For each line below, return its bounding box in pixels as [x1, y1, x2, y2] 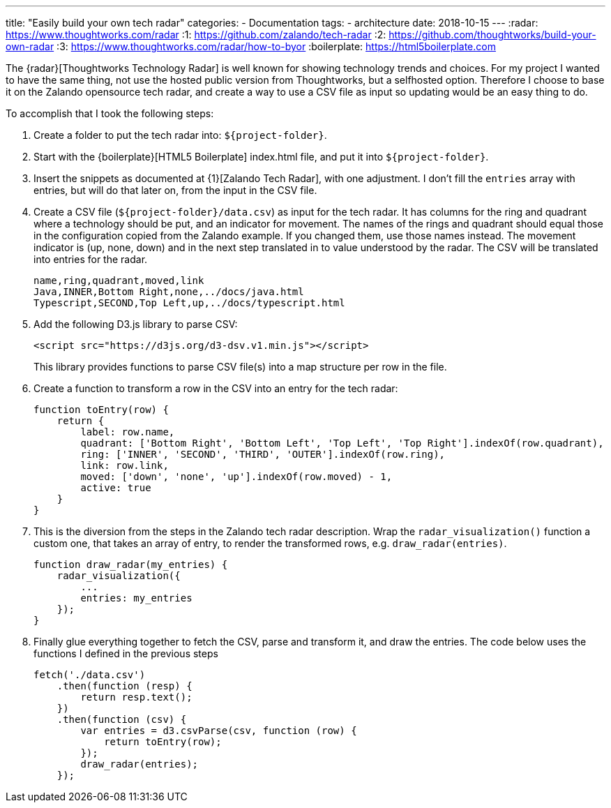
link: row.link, [80, 460, 169, 471]
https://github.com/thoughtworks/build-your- [389, 29, 596, 40]
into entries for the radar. [33, 253, 148, 265]
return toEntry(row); [104, 736, 222, 747]
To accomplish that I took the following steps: [6, 107, 214, 119]
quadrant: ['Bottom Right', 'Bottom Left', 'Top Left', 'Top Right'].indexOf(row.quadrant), [80, 437, 604, 449]
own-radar [6, 40, 54, 52]
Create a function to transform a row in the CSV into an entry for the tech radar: [33, 382, 398, 394]
